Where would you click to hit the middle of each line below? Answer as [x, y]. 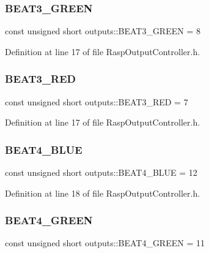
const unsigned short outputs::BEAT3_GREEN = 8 [103, 31]
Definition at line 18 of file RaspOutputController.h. [103, 193]
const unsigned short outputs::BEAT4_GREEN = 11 [105, 243]
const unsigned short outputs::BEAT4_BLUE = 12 [101, 172]
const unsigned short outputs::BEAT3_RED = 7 [97, 101]
